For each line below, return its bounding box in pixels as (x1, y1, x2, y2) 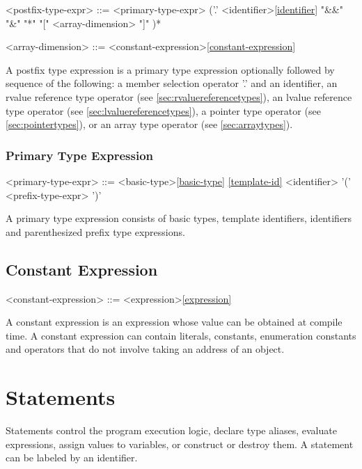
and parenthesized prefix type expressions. (6, 224, 185, 239)
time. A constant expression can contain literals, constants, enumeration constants (6, 328, 356, 342)
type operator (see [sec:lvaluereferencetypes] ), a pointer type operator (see (6, 103, 321, 118)
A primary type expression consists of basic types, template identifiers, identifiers (6, 211, 352, 225)
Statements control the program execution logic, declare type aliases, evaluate (6, 423, 337, 438)
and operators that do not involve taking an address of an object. (6, 342, 285, 356)
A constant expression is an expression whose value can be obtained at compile (6, 315, 343, 329)
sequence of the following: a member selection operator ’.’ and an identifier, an (6, 76, 338, 90)
